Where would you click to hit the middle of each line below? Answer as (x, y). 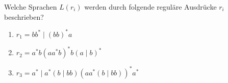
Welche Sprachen (31, 7)
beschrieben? (24, 16)
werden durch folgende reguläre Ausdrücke (150, 7)
